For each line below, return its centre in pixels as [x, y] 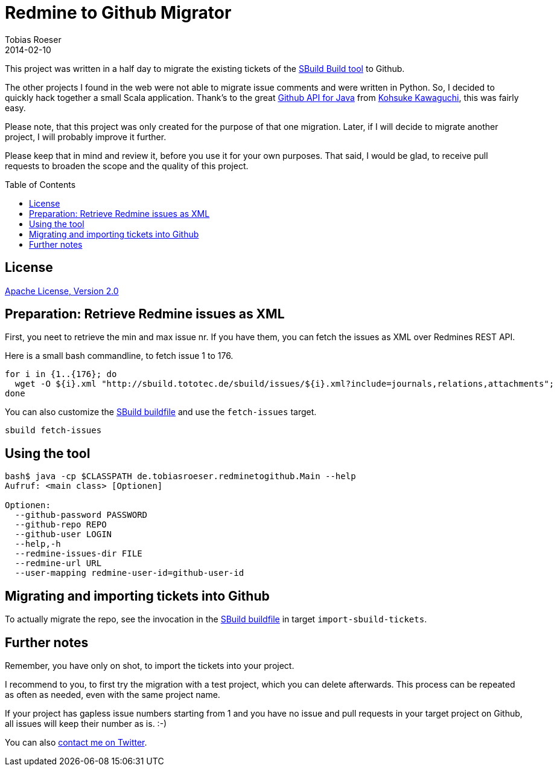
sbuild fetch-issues [53, 431]
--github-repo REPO [61, 525]
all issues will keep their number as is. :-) [86, 723]
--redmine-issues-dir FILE [78, 554]
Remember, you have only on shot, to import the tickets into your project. [150, 665]
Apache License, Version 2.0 [62, 291]
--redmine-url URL [58, 563]
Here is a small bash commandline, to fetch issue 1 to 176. [119, 356]
